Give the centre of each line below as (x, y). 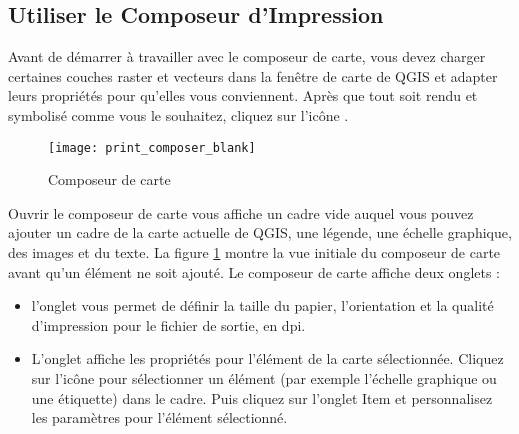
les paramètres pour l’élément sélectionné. (159, 417)
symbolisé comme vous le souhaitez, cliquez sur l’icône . (178, 114)
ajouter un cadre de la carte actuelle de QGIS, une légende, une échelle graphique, (260, 232)
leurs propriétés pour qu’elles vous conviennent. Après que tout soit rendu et (243, 95)
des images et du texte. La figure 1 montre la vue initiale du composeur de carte (254, 252)
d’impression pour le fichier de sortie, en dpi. (168, 324)
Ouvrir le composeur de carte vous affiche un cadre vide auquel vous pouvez (241, 212)
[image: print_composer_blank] (152, 147)
